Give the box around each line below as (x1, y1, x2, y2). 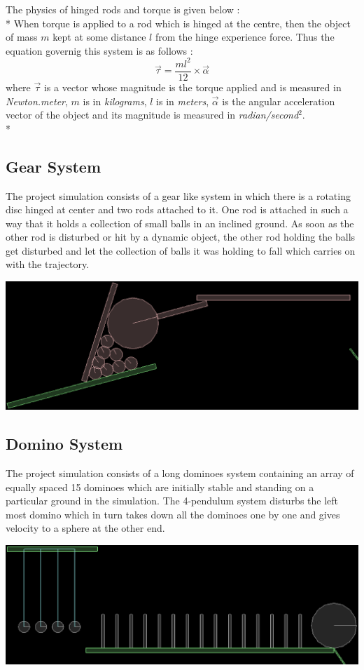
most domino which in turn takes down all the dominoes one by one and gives (6, 507, 340, 521)
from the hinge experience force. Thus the (155, 29, 335, 44)
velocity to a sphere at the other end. (6, 521, 165, 535)
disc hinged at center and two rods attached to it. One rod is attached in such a (6, 202, 349, 217)
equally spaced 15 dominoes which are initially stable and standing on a (6, 479, 314, 494)
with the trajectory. (6, 257, 90, 272)
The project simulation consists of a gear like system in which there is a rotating (6, 188, 351, 203)
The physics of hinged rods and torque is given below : (6, 2, 240, 16)
